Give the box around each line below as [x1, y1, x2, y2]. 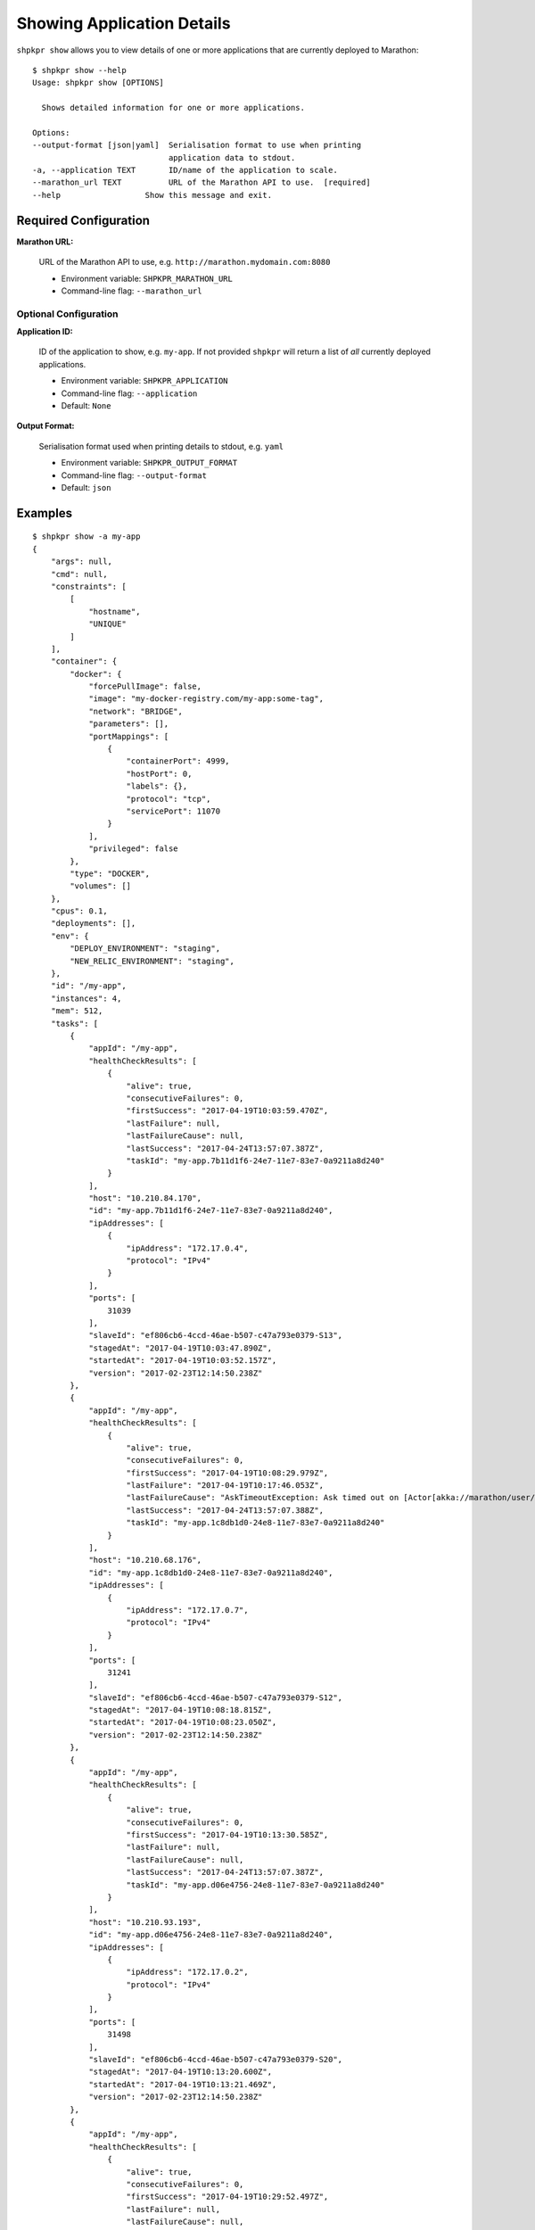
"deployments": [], [50, 919, 136, 929]
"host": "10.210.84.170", [88, 1193, 202, 1203]
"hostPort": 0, [126, 768, 193, 779]
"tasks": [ [50, 1018, 99, 1028]
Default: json [61, 482, 111, 492]
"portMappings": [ [88, 731, 169, 741]
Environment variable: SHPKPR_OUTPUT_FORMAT [61, 458, 238, 468]
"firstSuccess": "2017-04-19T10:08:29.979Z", [126, 1467, 329, 1478]
